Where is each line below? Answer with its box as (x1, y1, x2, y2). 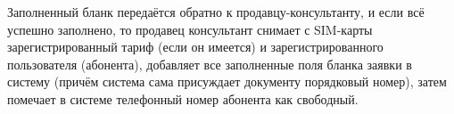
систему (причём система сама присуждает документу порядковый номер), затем (7, 72, 447, 91)
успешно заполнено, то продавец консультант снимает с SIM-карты (7, 20, 373, 38)
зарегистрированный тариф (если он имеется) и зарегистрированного (7, 37, 384, 56)
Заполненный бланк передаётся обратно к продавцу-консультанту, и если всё (7, 3, 425, 20)
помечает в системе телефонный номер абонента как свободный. (7, 89, 359, 108)
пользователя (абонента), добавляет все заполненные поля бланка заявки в (7, 54, 412, 73)
